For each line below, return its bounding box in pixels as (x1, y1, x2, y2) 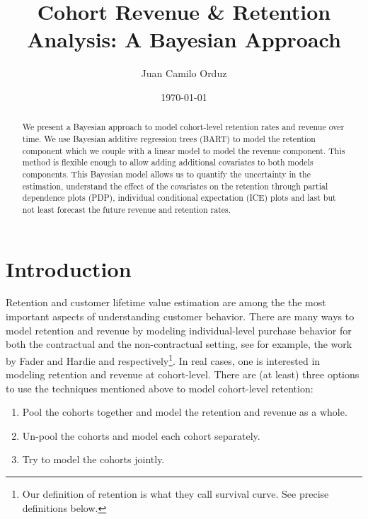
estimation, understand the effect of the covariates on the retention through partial (22, 180, 328, 192)
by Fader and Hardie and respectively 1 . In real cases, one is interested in (6, 351, 321, 368)
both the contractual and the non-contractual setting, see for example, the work (6, 337, 352, 351)
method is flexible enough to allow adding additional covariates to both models (22, 156, 314, 168)
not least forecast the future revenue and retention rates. (22, 203, 231, 215)
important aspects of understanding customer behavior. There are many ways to (6, 309, 355, 324)
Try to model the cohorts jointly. (22, 452, 165, 467)
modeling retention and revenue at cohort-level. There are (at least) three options (6, 367, 360, 382)
